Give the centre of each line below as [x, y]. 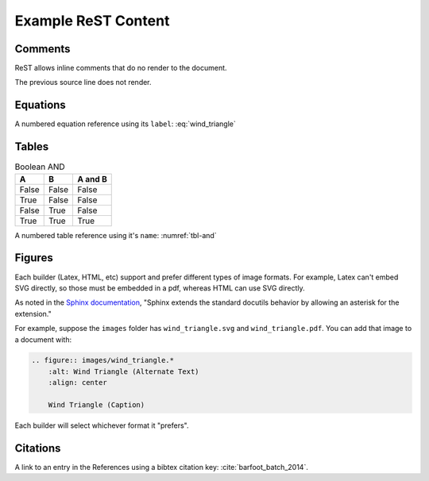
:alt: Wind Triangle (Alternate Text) [124, 371]
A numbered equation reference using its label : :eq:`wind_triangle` [125, 124]
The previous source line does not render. [83, 83]
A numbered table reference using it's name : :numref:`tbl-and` [116, 235]
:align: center [77, 383]
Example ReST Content [92, 21]
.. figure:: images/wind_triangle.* [103, 360]
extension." [33, 314]
